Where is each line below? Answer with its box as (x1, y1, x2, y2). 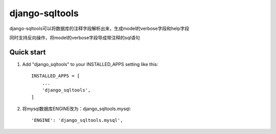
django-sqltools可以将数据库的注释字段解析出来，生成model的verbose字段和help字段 (9, 25, 190, 31)
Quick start (9, 48, 46, 56)
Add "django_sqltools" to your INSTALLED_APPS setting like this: (22, 61, 158, 67)
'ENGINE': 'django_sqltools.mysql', (31, 117, 123, 123)
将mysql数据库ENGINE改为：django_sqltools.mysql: (22, 106, 131, 112)
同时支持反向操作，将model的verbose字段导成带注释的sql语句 (9, 35, 140, 41)
